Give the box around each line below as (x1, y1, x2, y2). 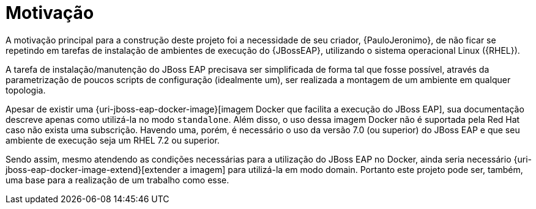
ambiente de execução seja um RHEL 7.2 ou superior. (6, 134, 220, 145)
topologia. (6, 84, 46, 95)
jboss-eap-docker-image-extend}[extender (6, 164, 181, 175)
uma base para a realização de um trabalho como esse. (6, 174, 229, 185)
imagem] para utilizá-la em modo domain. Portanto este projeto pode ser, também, (190, 164, 523, 175)
